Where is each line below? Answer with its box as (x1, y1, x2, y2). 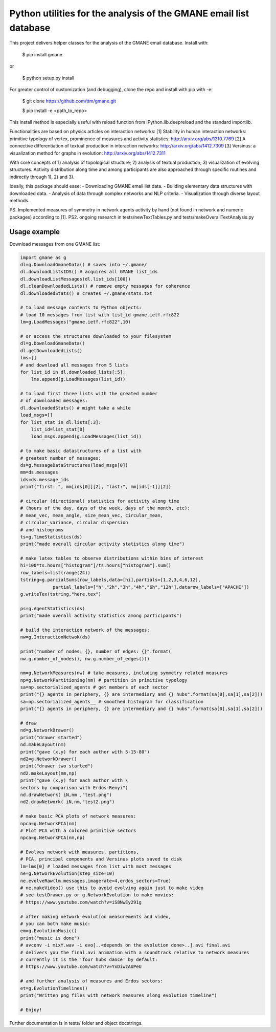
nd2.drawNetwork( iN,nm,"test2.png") (20, 799, 115, 805)
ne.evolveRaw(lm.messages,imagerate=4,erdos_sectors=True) (20, 878, 171, 884)
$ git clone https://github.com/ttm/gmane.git (22, 98, 116, 104)
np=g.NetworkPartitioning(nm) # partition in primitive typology (20, 677, 188, 683)
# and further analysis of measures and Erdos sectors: (20, 978, 164, 984)
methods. (9, 197, 30, 203)
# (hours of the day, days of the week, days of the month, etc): (20, 505, 190, 511)
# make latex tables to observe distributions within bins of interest (20, 555, 204, 562)
